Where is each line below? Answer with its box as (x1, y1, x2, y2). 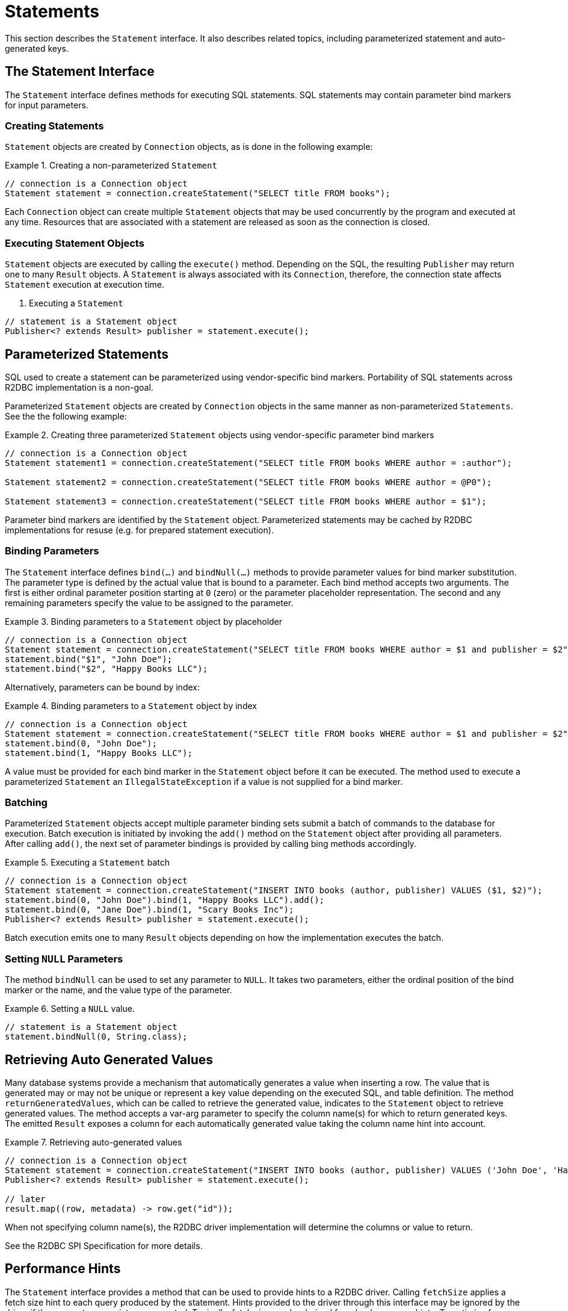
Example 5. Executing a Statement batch (5, 857, 170, 868)
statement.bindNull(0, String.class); (5, 1032, 188, 1042)
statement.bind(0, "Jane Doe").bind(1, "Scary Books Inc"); (5, 905, 294, 915)
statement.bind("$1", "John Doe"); (5, 654, 173, 664)
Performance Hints (5, 1261, 121, 1277)
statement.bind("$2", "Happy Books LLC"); (5, 663, 208, 674)
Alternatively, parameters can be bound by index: (5, 681, 200, 692)
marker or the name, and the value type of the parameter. (5, 985, 232, 996)
